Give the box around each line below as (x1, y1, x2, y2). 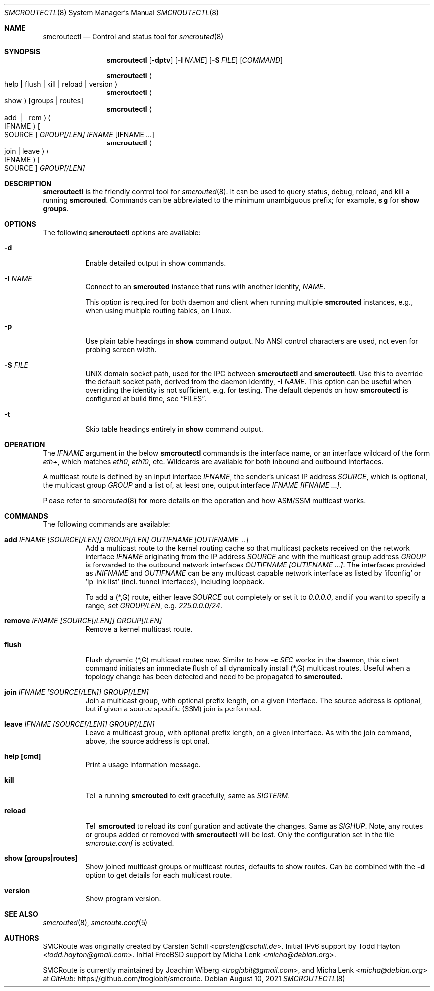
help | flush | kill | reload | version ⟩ (4, 80, 118, 88)
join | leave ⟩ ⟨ (4, 147, 49, 155)
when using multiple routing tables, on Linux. (85, 306, 232, 315)
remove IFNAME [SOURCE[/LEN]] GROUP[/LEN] (4, 616, 162, 625)
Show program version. (85, 895, 161, 903)
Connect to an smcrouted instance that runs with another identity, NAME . (85, 283, 326, 291)
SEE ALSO (4, 910, 38, 918)
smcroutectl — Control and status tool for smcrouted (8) (43, 32, 224, 41)
